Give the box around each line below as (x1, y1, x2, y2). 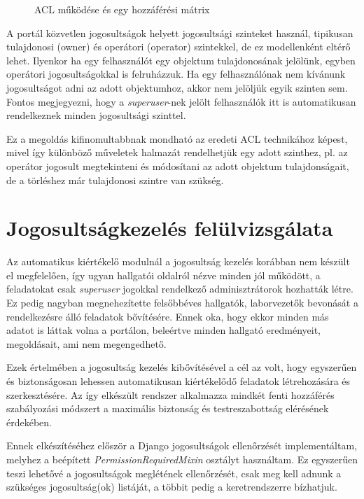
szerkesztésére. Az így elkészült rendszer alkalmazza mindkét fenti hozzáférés (6, 387, 335, 402)
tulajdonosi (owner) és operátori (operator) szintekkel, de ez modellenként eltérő (6, 39, 351, 54)
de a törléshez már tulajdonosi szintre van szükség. (6, 172, 224, 187)
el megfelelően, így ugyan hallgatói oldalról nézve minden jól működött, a (6, 267, 321, 282)
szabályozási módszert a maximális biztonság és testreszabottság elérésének (6, 401, 329, 416)
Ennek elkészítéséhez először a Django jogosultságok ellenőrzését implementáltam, (6, 438, 357, 453)
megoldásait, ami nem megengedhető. (6, 336, 167, 351)
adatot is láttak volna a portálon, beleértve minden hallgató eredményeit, (6, 323, 321, 337)
